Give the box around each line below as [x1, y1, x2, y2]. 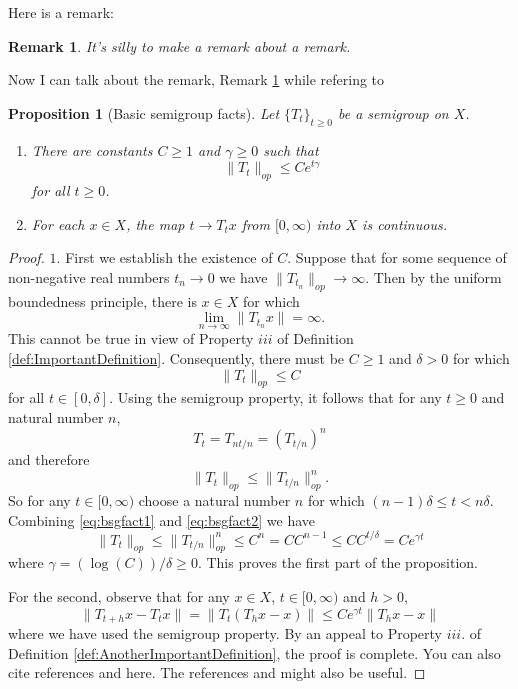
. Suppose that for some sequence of [287, 247, 507, 268]
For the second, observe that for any [8, 586, 230, 607]
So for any [8, 490, 71, 510]
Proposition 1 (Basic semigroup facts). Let [8, 102, 280, 123]
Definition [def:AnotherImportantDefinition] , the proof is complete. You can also [8, 642, 501, 663]
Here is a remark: [8, 2, 114, 22]
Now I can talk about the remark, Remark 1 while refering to [8, 69, 385, 90]
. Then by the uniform [365, 266, 502, 287]
